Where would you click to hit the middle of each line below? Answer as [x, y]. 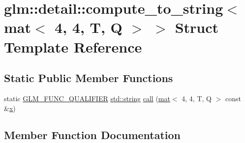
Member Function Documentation [92, 134]
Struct [197, 27]
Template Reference [73, 46]
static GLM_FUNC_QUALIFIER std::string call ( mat [87, 98]
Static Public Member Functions [89, 78]
